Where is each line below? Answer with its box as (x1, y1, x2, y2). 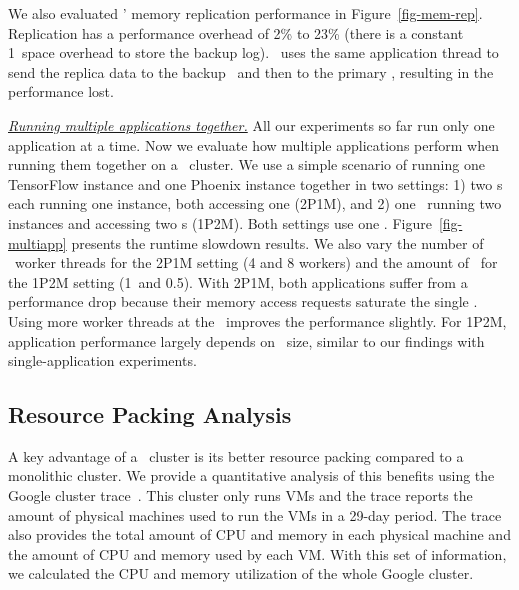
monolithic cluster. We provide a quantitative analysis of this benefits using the (8, 465, 495, 486)
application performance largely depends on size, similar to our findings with (8, 330, 485, 351)
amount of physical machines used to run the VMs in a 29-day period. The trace (8, 504, 502, 525)
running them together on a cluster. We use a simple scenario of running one (8, 154, 485, 175)
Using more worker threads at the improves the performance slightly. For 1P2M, (8, 310, 507, 331)
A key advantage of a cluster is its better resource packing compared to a (8, 445, 464, 466)
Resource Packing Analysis (8, 399, 292, 430)
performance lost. (8, 81, 114, 102)
